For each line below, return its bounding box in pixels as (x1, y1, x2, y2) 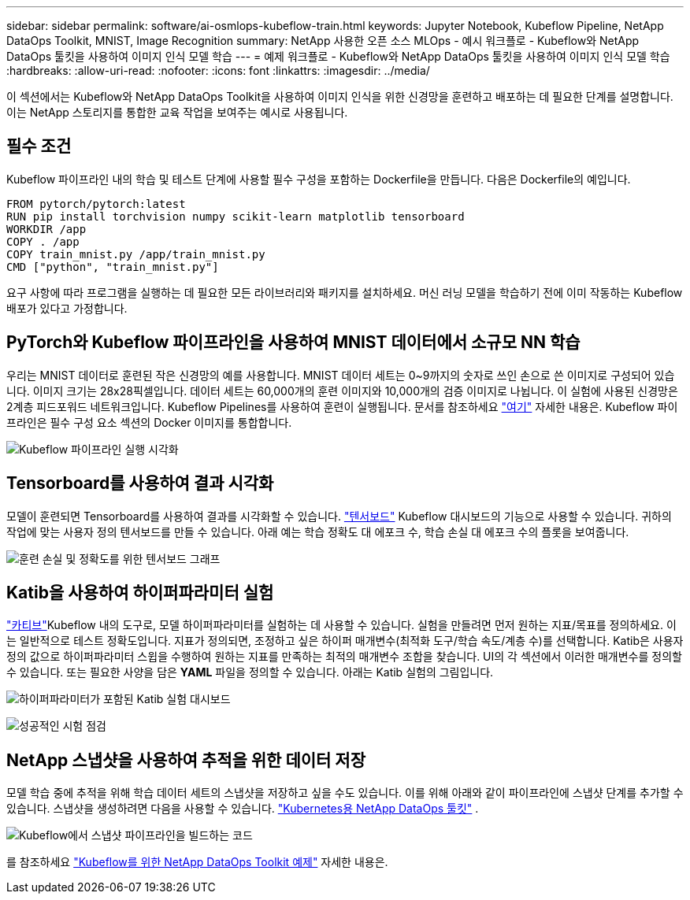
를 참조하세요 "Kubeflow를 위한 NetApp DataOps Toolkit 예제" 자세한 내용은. (6, 855, 388, 869)
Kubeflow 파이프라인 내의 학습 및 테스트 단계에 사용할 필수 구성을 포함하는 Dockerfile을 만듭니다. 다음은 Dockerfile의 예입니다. (6, 172, 631, 186)
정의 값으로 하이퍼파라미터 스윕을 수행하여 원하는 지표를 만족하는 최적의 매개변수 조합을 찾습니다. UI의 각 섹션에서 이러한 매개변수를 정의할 (6, 650, 682, 664)
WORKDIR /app (6, 222, 87, 235)
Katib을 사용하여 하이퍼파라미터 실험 (6, 582, 274, 602)
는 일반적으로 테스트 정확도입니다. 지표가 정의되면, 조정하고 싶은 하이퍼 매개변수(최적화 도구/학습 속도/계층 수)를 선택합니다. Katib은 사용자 (6, 634, 684, 648)
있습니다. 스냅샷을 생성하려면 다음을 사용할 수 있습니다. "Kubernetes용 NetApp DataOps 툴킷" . (6, 802, 479, 816)
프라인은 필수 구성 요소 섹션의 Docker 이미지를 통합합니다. (6, 415, 292, 429)
